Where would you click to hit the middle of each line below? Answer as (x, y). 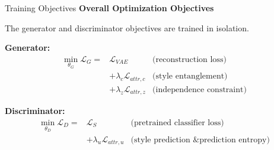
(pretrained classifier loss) (177, 123)
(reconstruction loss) (189, 59)
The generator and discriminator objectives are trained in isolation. (127, 27)
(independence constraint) (200, 89)
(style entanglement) (190, 76)
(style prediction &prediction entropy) (200, 140)
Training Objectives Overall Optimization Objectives (109, 8)
